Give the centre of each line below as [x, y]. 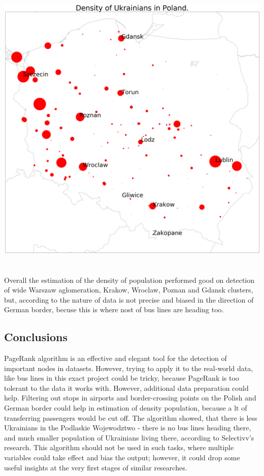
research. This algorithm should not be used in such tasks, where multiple [119, 447]
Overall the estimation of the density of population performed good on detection [129, 280]
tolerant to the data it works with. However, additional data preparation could [126, 388]
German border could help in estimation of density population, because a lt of [126, 408]
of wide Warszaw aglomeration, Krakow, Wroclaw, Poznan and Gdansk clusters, [129, 290]
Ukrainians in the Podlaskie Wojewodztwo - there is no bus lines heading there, [128, 428]
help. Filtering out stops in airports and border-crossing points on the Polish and [130, 398]
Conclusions [36, 337]
